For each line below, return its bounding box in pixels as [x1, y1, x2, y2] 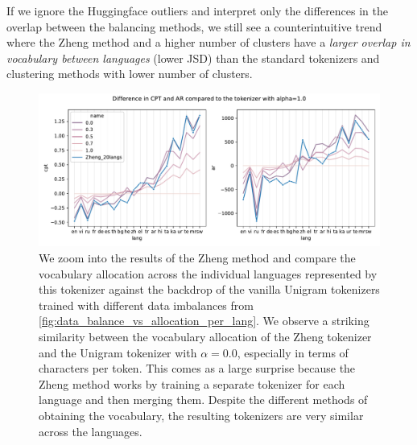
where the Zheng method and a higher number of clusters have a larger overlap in [6, 34, 411, 51]
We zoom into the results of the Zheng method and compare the [39, 249, 356, 266]
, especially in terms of [237, 344, 349, 361]
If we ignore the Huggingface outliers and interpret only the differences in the [6, 2, 389, 19]
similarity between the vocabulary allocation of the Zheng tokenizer [39, 328, 372, 344]
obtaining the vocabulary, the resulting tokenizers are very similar [39, 406, 364, 423]
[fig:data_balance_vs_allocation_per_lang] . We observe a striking [39, 312, 370, 329]
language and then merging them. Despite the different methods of [39, 391, 368, 408]
